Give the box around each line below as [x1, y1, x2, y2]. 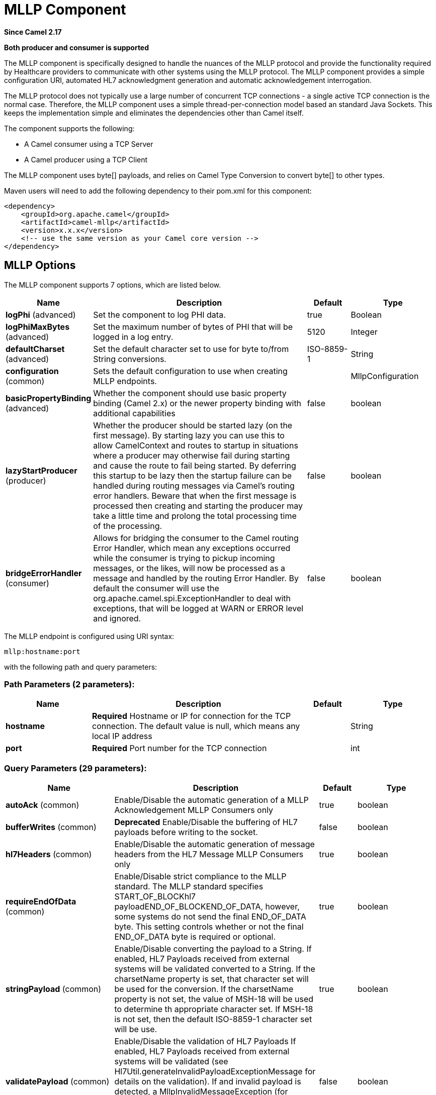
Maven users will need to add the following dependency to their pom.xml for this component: [4, 186, 312, 195]
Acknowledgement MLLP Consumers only [114, 805, 274, 815]
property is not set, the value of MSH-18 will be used [114, 994, 314, 1005]
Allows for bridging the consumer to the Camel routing [93, 532, 299, 543]
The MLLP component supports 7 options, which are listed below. [4, 280, 221, 289]
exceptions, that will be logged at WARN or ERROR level [93, 603, 304, 613]
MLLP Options [4, 259, 76, 272]
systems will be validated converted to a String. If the [114, 964, 315, 974]
